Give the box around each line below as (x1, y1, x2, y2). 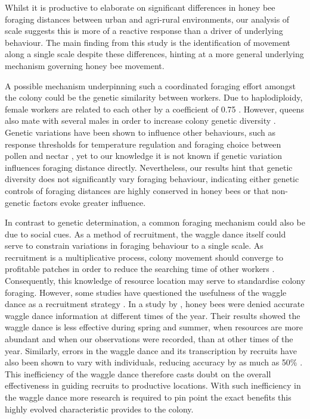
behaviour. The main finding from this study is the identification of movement (5, 36, 291, 48)
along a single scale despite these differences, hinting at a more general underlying (5, 48, 304, 60)
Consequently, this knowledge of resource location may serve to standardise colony (5, 274, 305, 287)
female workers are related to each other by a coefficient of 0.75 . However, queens (5, 102, 304, 115)
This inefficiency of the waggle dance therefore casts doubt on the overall (5, 367, 271, 380)
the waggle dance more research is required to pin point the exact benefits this (5, 391, 292, 403)
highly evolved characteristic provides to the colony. (5, 402, 194, 415)
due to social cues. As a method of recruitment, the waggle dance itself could (5, 227, 286, 240)
